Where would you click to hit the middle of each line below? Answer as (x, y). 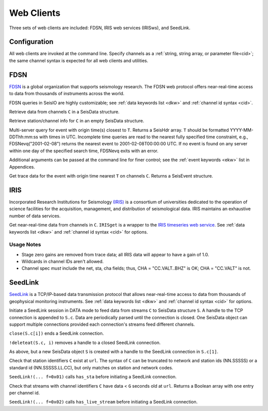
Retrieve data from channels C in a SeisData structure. (64, 112)
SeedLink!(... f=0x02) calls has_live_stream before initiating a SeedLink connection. (103, 402)
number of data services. (35, 216)
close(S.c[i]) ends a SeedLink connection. (57, 333)
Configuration (31, 42)
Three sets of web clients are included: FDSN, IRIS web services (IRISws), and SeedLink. (100, 28)
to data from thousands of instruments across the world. (67, 94)
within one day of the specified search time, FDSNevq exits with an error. (84, 151)
